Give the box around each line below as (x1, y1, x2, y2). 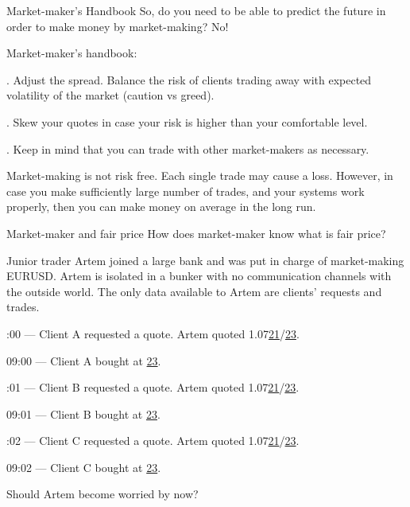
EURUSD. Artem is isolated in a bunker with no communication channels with (6, 267, 392, 284)
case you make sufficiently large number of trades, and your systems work (6, 182, 365, 199)
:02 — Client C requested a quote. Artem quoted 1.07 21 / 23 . (6, 432, 300, 449)
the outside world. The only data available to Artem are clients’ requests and (6, 283, 382, 299)
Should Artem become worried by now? (6, 486, 199, 502)
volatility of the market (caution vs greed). (6, 87, 215, 103)
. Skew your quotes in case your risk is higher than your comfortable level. (6, 113, 368, 130)
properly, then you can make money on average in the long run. (6, 198, 316, 215)
